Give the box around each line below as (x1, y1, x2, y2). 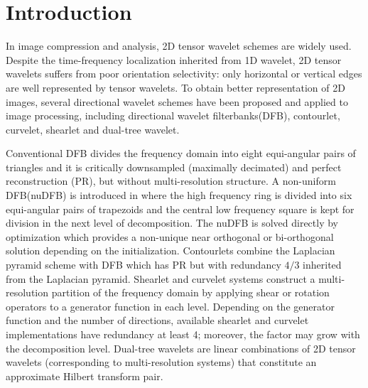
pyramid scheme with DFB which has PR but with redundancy (6, 257, 281, 272)
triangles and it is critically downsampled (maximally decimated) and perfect (6, 159, 342, 174)
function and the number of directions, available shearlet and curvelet (6, 313, 309, 328)
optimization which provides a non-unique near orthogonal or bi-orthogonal (6, 229, 334, 244)
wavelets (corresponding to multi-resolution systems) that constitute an (6, 355, 317, 370)
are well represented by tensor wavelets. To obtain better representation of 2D (6, 80, 345, 95)
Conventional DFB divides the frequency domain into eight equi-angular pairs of (6, 146, 356, 161)
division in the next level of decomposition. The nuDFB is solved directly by (6, 215, 338, 230)
